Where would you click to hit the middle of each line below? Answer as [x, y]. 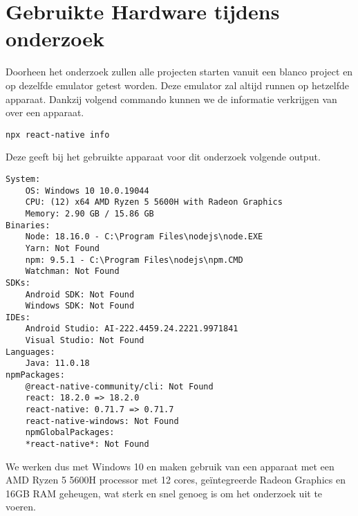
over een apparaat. [45, 112]
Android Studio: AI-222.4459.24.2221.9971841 [132, 329]
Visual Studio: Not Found [85, 341]
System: [23, 179]
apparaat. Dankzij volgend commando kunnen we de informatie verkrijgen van [171, 99]
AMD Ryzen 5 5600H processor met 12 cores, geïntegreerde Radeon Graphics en [176, 480]
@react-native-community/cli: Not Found [119, 386]
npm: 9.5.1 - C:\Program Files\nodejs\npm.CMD [134, 260]
